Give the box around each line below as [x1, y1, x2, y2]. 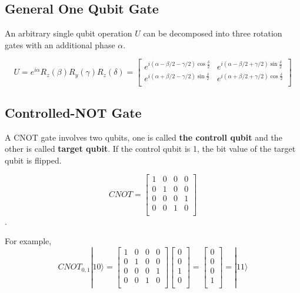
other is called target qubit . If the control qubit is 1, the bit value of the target [5, 142, 296, 155]
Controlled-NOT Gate [5, 103, 142, 121]
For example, [5, 235, 52, 247]
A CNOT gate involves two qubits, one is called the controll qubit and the [5, 131, 282, 143]
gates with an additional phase [5, 38, 115, 51]
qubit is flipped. [5, 154, 62, 166]
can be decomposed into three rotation [143, 27, 282, 39]
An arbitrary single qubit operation [5, 27, 132, 39]
